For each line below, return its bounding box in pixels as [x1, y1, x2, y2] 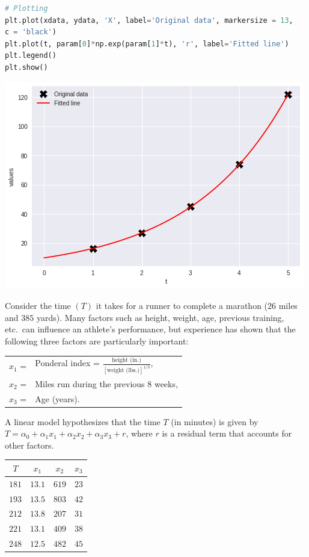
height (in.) [112, 357, 141, 364]
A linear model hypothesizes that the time [5, 415, 161, 428]
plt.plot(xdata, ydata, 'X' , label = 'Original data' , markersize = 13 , [5, 16, 293, 25]
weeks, [154, 377, 178, 390]
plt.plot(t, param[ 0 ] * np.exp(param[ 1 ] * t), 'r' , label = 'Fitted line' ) [5, 39, 289, 48]
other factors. [5, 438, 54, 451]
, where [126, 427, 153, 440]
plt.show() [5, 63, 48, 72]
